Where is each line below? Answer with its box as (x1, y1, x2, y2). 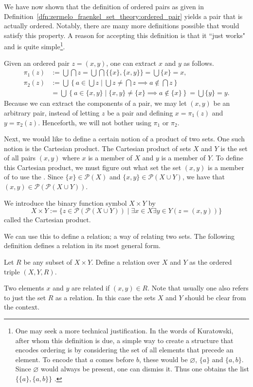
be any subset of (23, 257, 72, 267)
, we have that (182, 172, 225, 182)
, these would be (139, 354, 188, 364)
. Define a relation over (91, 257, 160, 267)
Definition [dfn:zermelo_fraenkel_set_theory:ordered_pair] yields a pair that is (4, 11, 243, 21)
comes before (95, 354, 134, 364)
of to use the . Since (4, 172, 63, 182)
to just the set (4, 292, 46, 302)
